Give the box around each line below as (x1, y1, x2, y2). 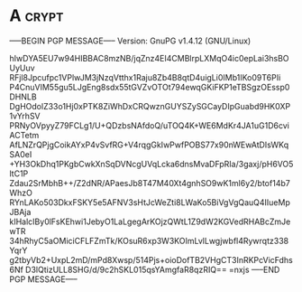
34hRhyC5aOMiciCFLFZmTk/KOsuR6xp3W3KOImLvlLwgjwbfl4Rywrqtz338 (9, 235, 289, 246)
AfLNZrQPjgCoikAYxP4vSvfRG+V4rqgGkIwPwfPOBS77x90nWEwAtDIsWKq (9, 139, 289, 150)
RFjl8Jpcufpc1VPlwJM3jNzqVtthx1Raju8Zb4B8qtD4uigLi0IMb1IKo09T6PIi (9, 71, 281, 82)
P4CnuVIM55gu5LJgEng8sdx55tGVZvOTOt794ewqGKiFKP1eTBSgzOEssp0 (9, 81, 290, 92)
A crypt (9, 5, 64, 26)
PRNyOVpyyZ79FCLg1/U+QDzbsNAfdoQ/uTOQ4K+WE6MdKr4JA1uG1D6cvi (9, 119, 290, 131)
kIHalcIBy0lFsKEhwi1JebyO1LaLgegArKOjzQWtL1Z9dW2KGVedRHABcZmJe (9, 216, 291, 227)
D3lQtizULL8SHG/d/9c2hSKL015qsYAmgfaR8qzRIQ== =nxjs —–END (25, 264, 280, 275)
